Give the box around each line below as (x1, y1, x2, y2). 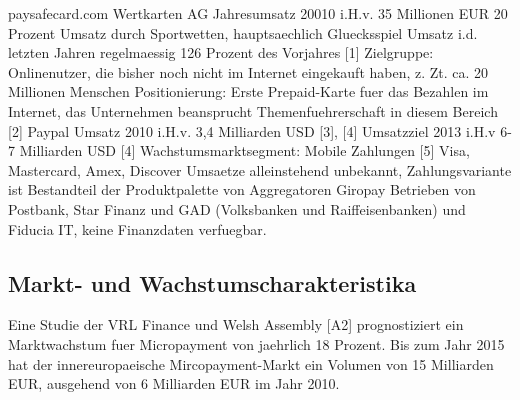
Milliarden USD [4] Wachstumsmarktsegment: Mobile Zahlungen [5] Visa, (19, 140, 470, 161)
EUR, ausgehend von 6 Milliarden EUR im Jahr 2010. (8, 373, 340, 394)
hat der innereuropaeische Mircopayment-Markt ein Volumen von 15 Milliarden (8, 353, 494, 374)
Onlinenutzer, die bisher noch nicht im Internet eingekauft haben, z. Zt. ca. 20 (8, 61, 489, 82)
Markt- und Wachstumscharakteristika (8, 267, 417, 298)
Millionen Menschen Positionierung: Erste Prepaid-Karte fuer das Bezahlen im (8, 81, 489, 102)
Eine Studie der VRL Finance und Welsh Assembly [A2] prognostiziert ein (8, 314, 464, 335)
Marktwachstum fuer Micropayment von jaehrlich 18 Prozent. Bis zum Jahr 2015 (8, 333, 505, 354)
